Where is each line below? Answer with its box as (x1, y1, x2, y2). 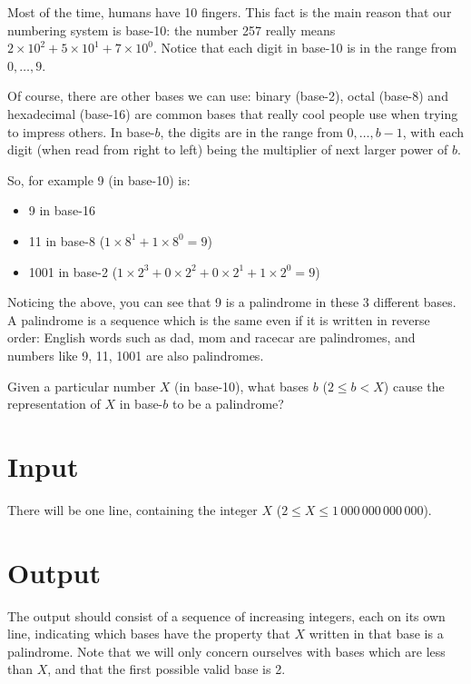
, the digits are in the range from (160, 122, 343, 141)
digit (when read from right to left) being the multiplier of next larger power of (7, 140, 448, 159)
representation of (7, 394, 101, 413)
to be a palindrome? (172, 394, 284, 413)
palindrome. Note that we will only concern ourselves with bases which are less (7, 641, 446, 660)
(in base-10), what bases (174, 376, 309, 395)
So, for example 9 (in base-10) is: (7, 170, 191, 189)
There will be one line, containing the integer (7, 500, 258, 519)
